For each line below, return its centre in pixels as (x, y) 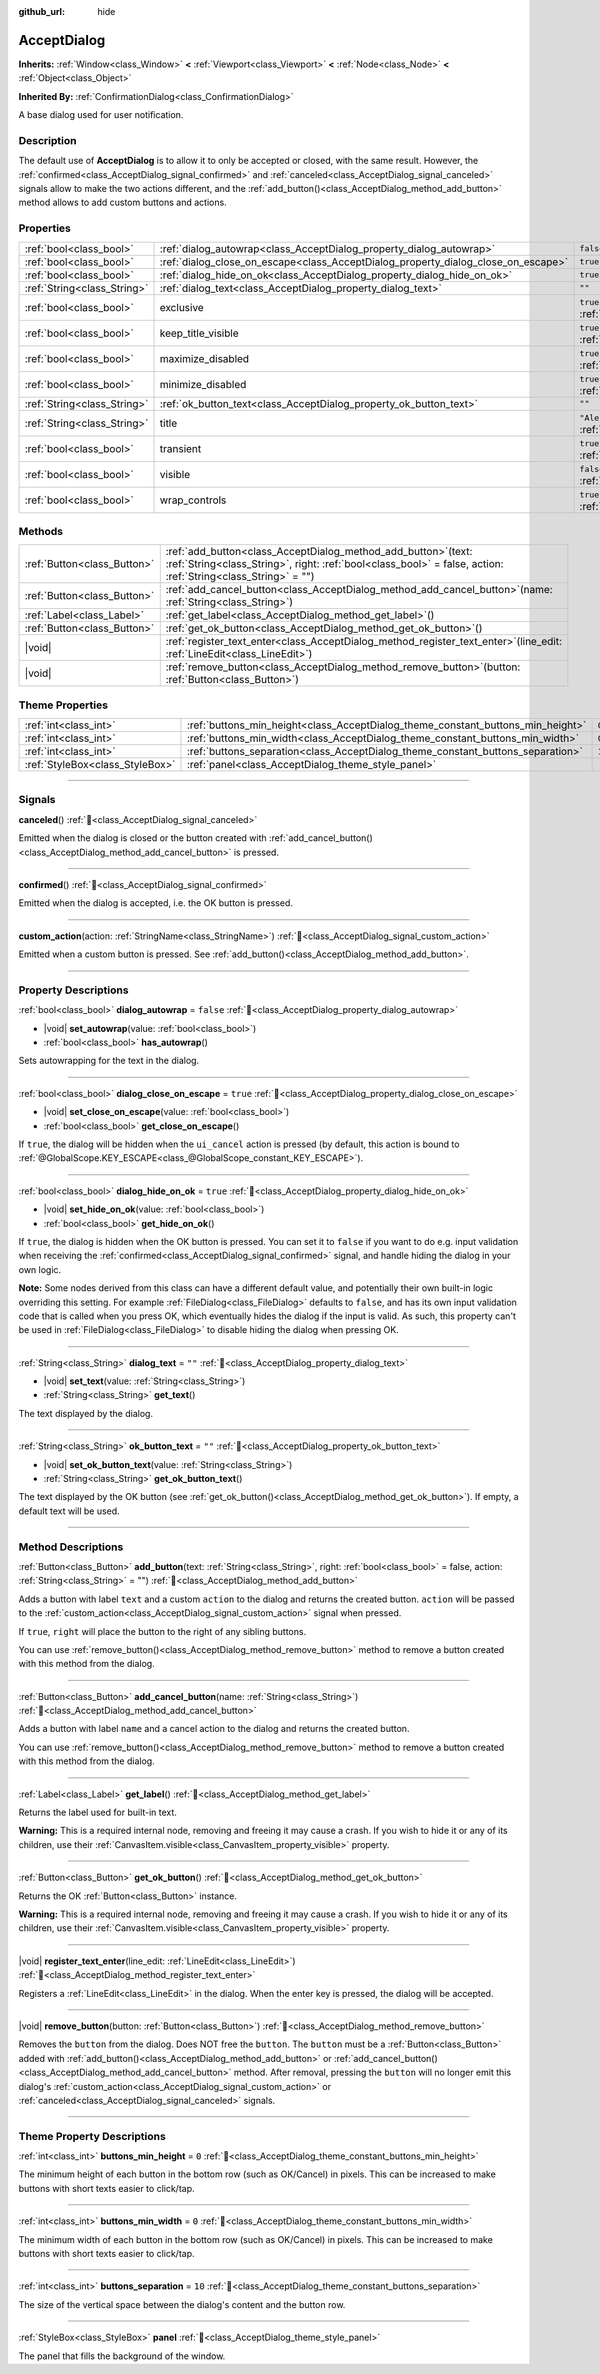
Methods (41, 531)
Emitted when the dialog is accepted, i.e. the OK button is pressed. (156, 903)
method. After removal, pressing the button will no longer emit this (372, 2072)
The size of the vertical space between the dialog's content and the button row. (182, 2304)
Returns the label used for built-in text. (97, 1812)
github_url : (41, 11)
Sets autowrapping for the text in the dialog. (109, 1061)
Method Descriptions (71, 1547)
